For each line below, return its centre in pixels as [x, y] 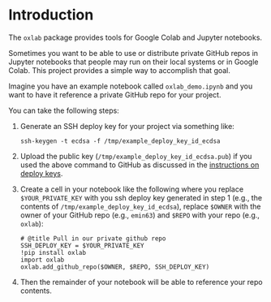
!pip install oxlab [53, 252]
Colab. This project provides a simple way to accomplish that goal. [120, 70]
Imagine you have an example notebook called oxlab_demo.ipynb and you [131, 86]
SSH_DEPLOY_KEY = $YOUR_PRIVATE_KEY [82, 245]
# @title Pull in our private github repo [93, 238]
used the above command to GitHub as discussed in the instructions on [140, 165]
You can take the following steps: [64, 110]
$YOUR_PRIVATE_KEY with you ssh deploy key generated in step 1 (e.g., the [141, 197]
